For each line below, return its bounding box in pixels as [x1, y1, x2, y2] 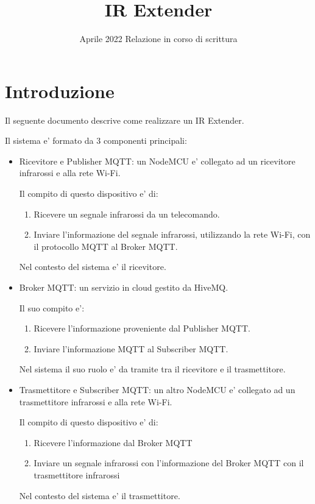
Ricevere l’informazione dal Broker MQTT [34, 436, 193, 449]
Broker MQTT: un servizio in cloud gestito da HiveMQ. [19, 281, 228, 293]
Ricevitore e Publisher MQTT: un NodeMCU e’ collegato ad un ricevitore [19, 154, 296, 167]
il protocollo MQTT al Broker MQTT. [34, 240, 178, 252]
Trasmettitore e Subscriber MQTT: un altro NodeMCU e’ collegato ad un [19, 383, 296, 396]
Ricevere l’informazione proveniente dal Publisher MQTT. [34, 322, 250, 335]
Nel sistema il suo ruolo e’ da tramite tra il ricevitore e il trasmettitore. [19, 363, 286, 375]
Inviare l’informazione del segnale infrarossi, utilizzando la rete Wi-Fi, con [34, 228, 311, 241]
